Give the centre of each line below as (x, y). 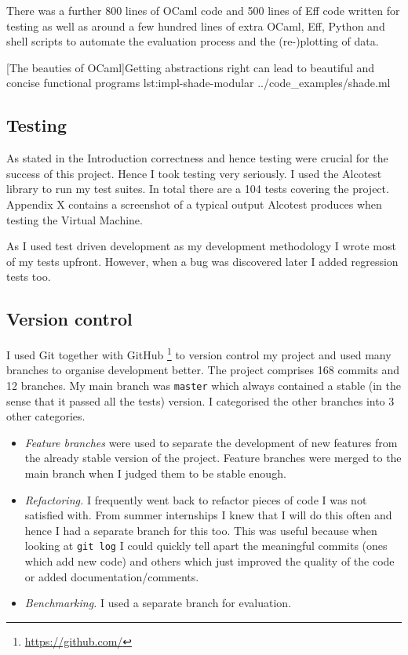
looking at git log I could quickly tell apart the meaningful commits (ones (206, 546)
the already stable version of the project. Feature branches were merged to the (213, 458)
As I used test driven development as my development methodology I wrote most (201, 246)
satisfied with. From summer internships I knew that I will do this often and (208, 515)
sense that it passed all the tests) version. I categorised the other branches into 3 (200, 400)
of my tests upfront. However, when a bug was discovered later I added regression (202, 261)
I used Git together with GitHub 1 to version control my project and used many (199, 353)
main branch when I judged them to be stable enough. (155, 473)
